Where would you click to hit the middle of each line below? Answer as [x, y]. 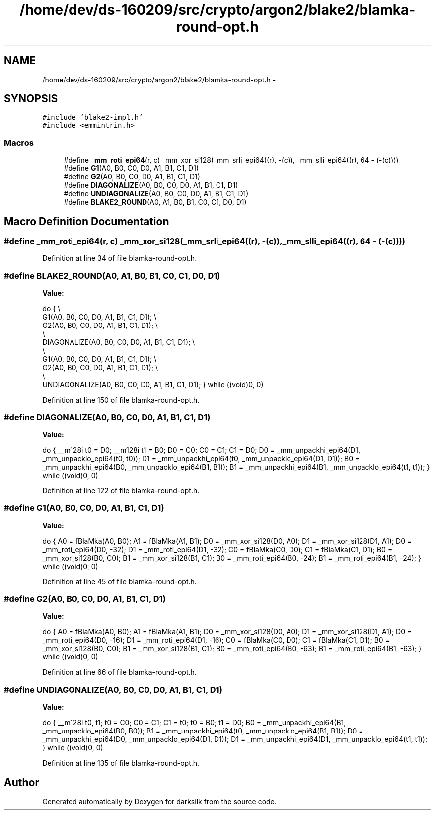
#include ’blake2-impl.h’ [93, 118]
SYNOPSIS [31, 99]
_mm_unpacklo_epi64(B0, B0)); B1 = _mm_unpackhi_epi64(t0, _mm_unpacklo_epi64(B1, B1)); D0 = [203, 731]
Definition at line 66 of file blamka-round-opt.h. [119, 672]
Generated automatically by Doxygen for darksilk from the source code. [159, 801]
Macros [19, 142]
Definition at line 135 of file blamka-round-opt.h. [121, 763]
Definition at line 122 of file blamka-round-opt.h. [121, 490]
